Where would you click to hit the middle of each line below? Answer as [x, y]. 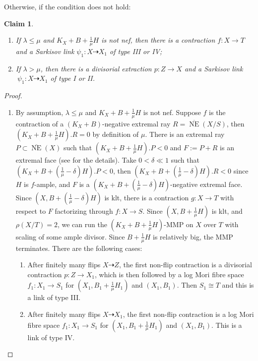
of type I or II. [72, 78]
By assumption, [39, 112]
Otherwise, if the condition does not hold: [67, 6]
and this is [238, 285]
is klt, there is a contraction [147, 197]
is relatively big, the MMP [193, 236]
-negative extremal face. [206, 184]
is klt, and [227, 211]
